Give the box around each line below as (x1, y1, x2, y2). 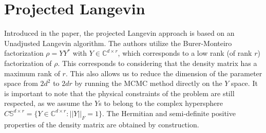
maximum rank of (4, 68, 60, 78)
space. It (231, 78, 258, 88)
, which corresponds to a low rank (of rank (118, 48, 252, 58)
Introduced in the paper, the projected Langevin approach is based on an (4, 28, 235, 38)
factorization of (4, 57, 52, 68)
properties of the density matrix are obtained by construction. (4, 119, 199, 129)
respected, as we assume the (4, 98, 92, 108)
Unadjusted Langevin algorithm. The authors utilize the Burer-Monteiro (4, 37, 232, 48)
